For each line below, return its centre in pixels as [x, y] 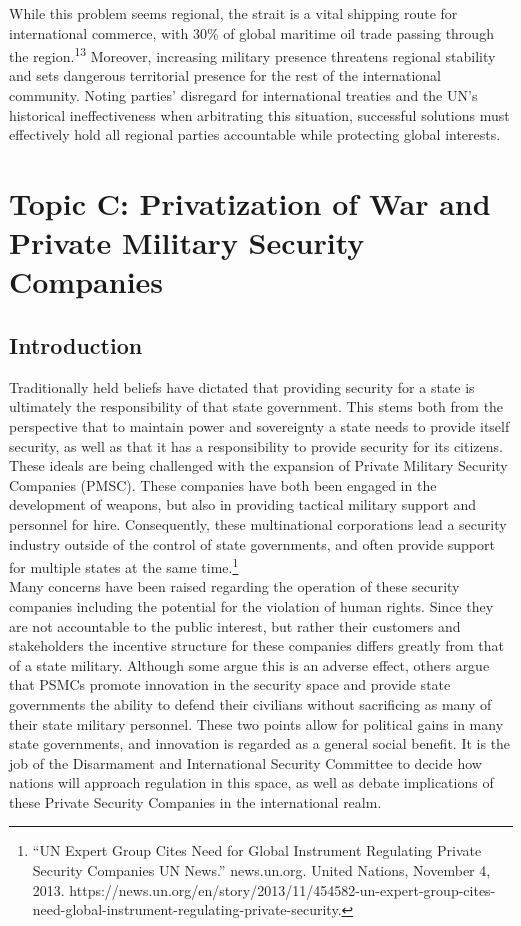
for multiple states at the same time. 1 [124, 565]
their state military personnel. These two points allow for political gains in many [256, 723]
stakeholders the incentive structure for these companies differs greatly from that [256, 645]
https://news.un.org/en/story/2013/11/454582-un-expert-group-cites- [282, 889]
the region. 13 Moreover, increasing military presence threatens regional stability [252, 54]
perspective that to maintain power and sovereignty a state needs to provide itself [259, 425]
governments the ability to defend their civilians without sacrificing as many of [250, 703]
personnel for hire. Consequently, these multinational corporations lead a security [258, 523]
